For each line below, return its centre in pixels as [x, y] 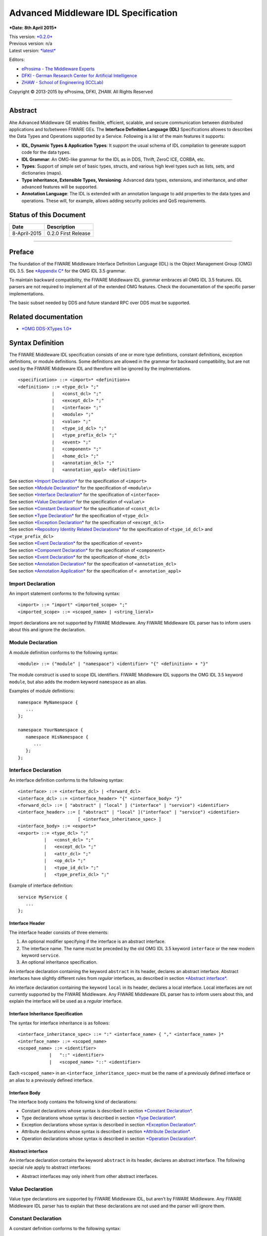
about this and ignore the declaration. [47, 630]
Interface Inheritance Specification [46, 1014]
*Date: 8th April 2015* [33, 28]
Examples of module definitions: [42, 691]
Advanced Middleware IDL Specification [93, 13]
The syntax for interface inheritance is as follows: [59, 1023]
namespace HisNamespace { [57, 737]
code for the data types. [46, 152]
